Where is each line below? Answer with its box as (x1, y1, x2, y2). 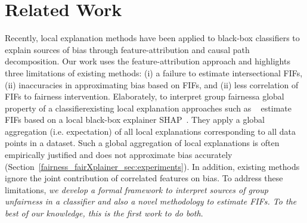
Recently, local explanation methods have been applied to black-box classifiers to (5, 32, 300, 44)
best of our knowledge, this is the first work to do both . (5, 207, 203, 219)
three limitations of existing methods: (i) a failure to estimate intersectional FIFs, (5, 66, 303, 79)
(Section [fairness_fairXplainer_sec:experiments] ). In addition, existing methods (5, 160, 300, 172)
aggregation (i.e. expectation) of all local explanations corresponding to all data (5, 125, 296, 137)
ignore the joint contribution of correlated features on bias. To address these (5, 172, 283, 184)
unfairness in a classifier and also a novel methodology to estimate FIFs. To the (5, 195, 297, 207)
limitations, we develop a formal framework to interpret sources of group (5, 183, 269, 196)
